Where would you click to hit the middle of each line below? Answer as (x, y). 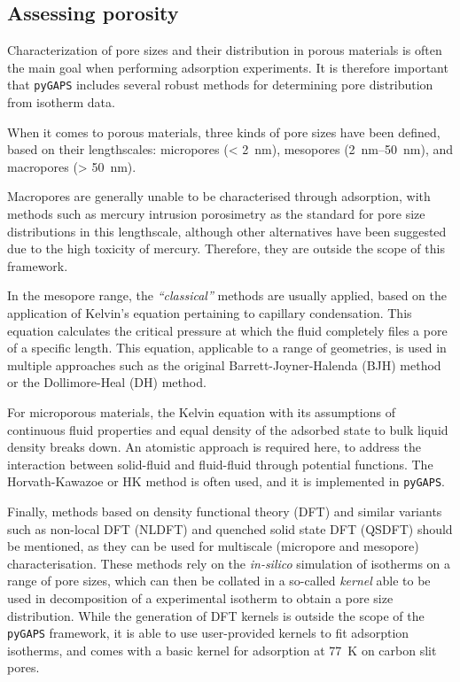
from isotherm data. (61, 102)
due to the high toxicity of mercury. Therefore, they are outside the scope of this (226, 248)
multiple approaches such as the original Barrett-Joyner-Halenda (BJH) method (224, 364)
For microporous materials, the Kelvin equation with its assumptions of (201, 411)
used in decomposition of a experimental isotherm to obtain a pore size (200, 597)
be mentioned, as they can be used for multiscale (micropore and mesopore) (213, 546)
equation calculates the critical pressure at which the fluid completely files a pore (227, 330)
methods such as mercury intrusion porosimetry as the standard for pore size (216, 214)
